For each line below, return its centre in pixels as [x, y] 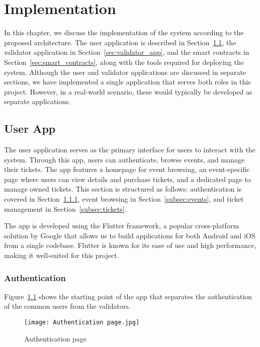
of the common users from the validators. [67, 306]
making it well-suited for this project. [62, 255]
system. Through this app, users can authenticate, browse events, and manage [124, 159]
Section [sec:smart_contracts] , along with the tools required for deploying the [124, 62]
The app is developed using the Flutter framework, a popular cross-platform [122, 226]
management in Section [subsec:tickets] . [65, 208]
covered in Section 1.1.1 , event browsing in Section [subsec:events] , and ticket [124, 199]
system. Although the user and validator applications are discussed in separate [125, 72]
